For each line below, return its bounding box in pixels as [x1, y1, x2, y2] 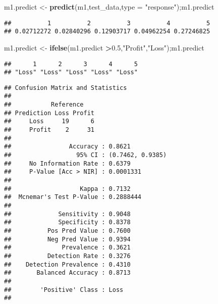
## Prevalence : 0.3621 [4, 244, 131, 251]
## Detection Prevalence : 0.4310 [4, 261, 131, 268]
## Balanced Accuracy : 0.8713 [4, 269, 131, 277]
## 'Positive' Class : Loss [4, 286, 124, 293]
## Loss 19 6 [4, 118, 94, 125]
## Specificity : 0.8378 [4, 219, 131, 226]
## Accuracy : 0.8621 [4, 143, 131, 150]
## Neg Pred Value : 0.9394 [4, 235, 131, 243]
